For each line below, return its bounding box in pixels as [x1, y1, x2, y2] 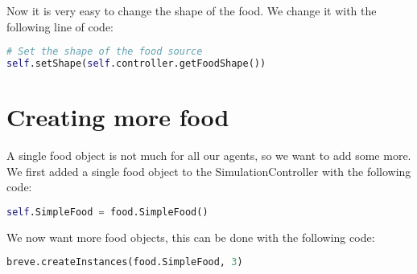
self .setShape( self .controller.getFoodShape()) [6, 58, 266, 70]
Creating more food [6, 100, 229, 133]
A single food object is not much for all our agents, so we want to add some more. [6, 147, 411, 164]
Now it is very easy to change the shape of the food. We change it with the [6, 2, 377, 18]
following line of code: [6, 18, 114, 35]
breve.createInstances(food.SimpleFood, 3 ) [6, 256, 243, 268]
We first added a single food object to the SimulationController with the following [6, 162, 411, 179]
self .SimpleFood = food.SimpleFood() [6, 206, 208, 218]
